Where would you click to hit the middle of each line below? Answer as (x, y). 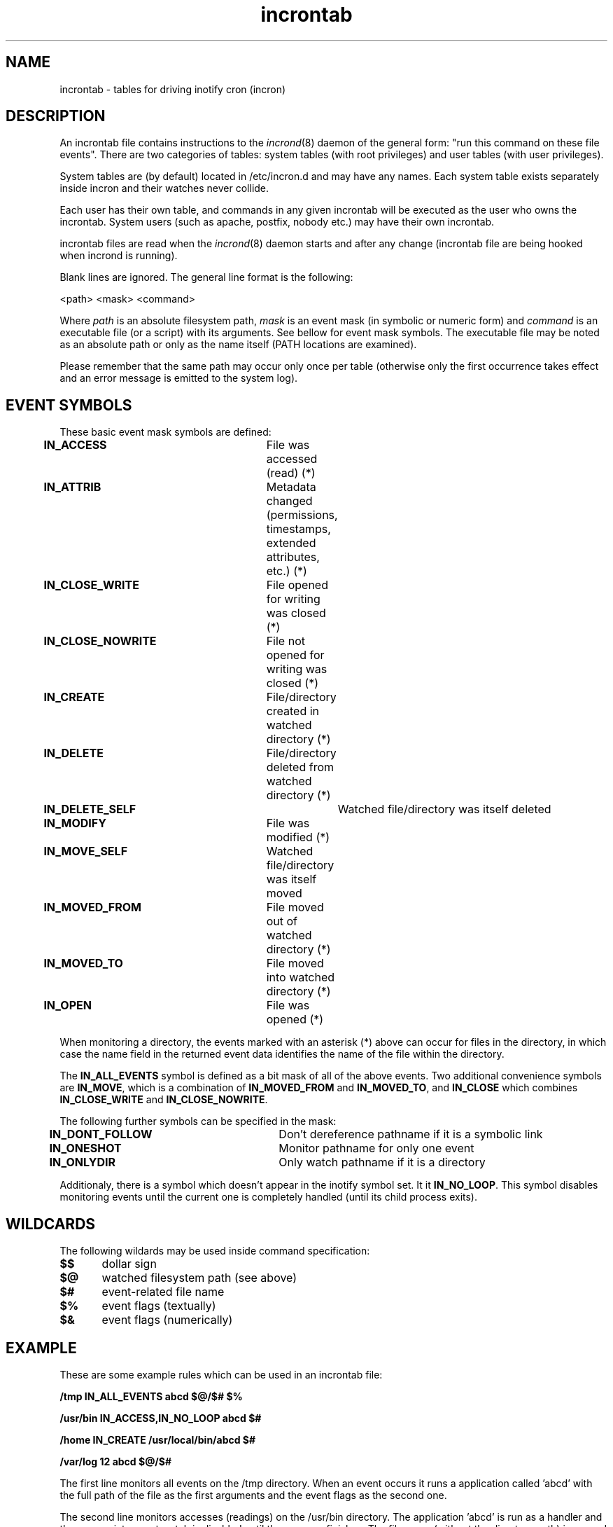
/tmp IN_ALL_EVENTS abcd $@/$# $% (151, 1396)
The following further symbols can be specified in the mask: (198, 1121)
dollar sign (129, 1264)
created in (293, 711)
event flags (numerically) (167, 1320)
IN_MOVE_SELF (86, 851)
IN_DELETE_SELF (90, 809)
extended (291, 543)
